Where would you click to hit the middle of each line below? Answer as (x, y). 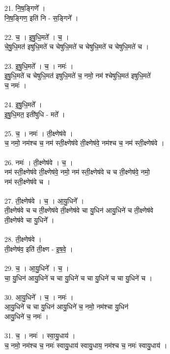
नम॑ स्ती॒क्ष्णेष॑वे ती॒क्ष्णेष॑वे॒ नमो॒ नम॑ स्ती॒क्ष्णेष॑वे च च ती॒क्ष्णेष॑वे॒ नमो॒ (77, 172)
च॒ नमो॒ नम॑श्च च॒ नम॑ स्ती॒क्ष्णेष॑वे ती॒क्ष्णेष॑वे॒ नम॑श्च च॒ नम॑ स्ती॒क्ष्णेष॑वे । (85, 143)
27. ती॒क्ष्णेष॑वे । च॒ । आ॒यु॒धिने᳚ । (44, 200)
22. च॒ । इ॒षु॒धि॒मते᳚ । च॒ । (37, 37)
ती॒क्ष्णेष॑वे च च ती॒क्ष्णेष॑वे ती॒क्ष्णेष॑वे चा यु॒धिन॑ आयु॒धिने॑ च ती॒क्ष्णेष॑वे (79, 210)
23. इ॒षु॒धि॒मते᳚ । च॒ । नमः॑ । (39, 66)
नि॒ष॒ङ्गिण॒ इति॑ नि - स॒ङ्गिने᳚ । (42, 17)
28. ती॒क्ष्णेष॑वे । (23, 239)
